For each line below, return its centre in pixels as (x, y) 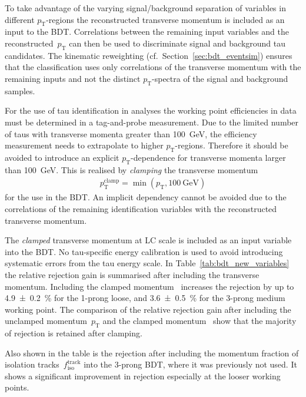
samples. (20, 90)
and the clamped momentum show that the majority (199, 321)
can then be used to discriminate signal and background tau (177, 43)
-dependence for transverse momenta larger (208, 157)
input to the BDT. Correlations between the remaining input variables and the (147, 32)
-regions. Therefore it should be (232, 145)
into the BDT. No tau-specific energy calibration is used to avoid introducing (144, 251)
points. (17, 387)
